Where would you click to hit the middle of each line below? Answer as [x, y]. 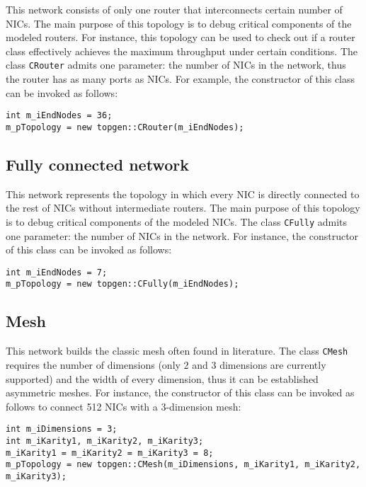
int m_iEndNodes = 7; [57, 272]
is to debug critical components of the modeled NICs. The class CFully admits [177, 221]
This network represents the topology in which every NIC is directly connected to [183, 194]
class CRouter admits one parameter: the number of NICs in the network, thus [176, 65]
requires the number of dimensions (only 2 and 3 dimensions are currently [166, 364]
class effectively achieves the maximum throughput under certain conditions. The [182, 51]
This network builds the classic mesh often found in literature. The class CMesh [177, 351]
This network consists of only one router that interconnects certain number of [174, 9]
